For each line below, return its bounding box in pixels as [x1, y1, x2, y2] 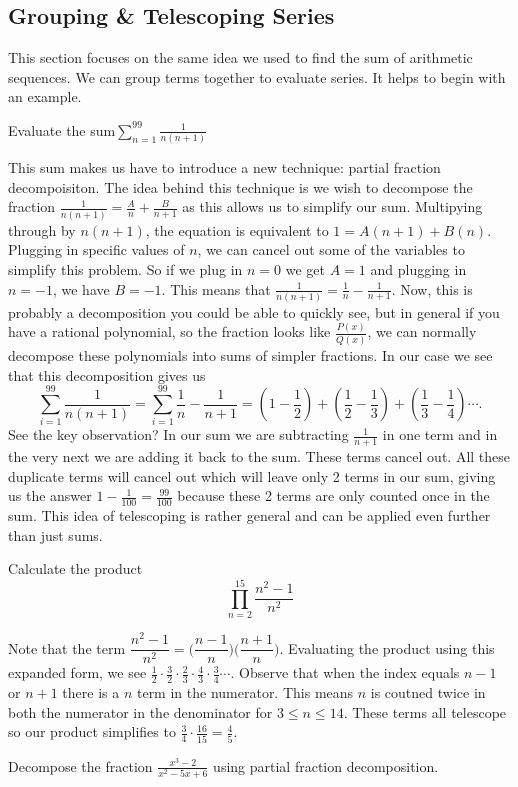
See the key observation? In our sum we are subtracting [8, 424, 349, 445]
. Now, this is [391, 278, 473, 299]
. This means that [161, 278, 271, 299]
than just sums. [8, 524, 103, 545]
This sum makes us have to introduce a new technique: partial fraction [8, 157, 441, 178]
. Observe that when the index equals [230, 662, 460, 683]
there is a [62, 682, 120, 703]
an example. [8, 86, 82, 107]
